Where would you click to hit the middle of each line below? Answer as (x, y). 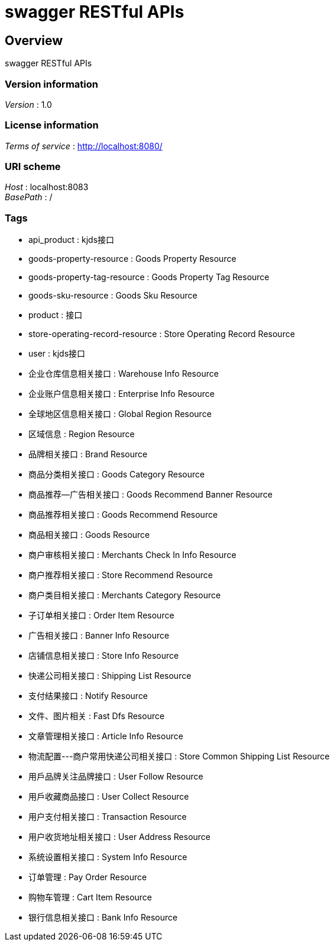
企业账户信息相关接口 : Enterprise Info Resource (121, 394)
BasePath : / (29, 197)
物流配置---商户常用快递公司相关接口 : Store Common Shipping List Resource (179, 756)
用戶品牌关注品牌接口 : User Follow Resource (116, 777)
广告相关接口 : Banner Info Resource (99, 636)
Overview (34, 40)
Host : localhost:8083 (47, 187)
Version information (51, 84)
